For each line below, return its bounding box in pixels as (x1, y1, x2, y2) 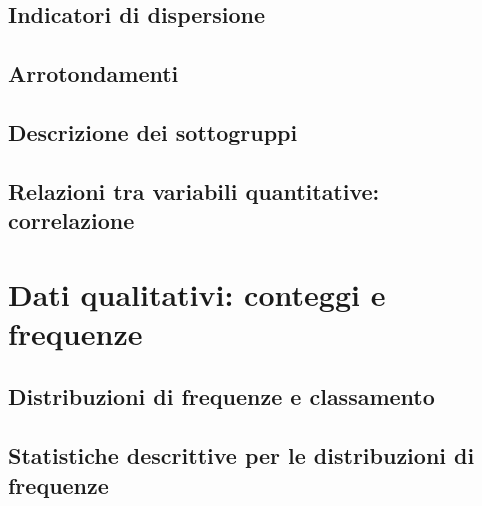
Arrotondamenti (8, 58, 179, 89)
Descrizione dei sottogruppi (8, 116, 298, 147)
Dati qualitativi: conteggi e (8, 273, 386, 314)
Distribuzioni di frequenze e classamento (8, 381, 435, 412)
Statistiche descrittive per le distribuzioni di (8, 440, 475, 471)
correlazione (8, 205, 135, 236)
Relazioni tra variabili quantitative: (8, 175, 380, 206)
